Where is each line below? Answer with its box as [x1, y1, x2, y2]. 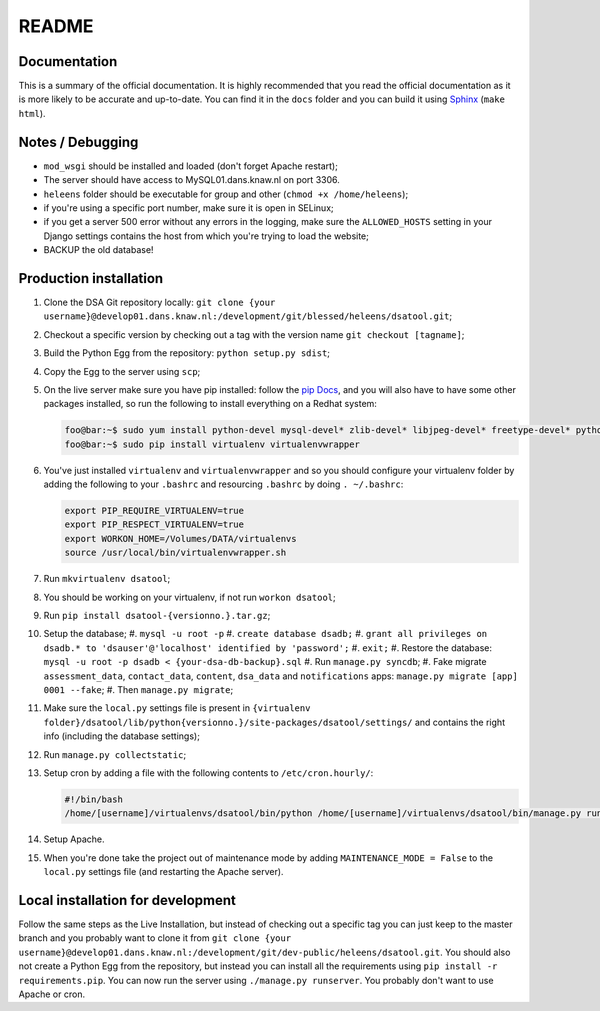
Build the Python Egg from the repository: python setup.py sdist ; [43, 347, 330, 359]
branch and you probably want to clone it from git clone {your [18, 932, 292, 944]
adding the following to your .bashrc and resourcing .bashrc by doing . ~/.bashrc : [43, 478, 404, 490]
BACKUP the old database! [43, 244, 154, 256]
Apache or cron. [18, 988, 85, 1000]
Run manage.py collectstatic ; [43, 748, 187, 760]
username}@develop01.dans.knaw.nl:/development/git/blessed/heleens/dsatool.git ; [43, 310, 453, 322]
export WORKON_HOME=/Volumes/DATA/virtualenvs [64, 533, 297, 544]
